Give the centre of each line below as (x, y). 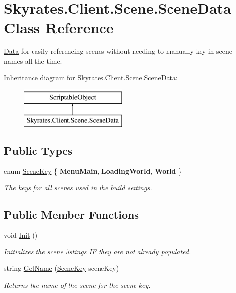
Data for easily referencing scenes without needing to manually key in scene (118, 51)
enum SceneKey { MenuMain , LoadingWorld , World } (93, 171)
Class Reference (59, 27)
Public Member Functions (71, 214)
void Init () (21, 235)
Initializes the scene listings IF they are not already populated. (98, 251)
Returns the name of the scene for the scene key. (77, 284)
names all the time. (33, 60)
